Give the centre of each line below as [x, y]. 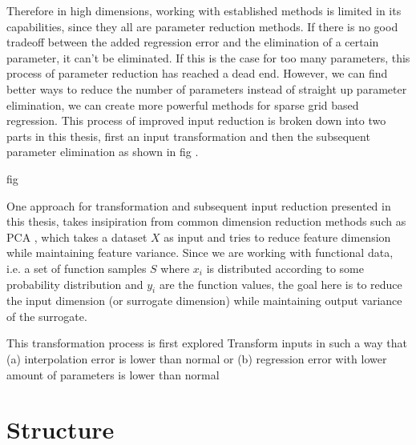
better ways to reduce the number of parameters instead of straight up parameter [207, 88]
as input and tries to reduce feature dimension [277, 237]
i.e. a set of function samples [77, 268]
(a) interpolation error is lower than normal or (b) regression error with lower [197, 359]
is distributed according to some [285, 268]
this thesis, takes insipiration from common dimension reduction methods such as [206, 221]
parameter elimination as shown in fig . [103, 152]
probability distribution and [75, 284]
